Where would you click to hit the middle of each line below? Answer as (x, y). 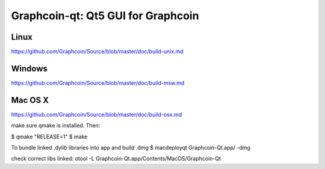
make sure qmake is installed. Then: (56, 126)
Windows (29, 68)
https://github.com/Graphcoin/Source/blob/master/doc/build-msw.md (98, 83)
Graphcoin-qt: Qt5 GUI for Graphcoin (105, 16)
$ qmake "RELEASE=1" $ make (49, 137)
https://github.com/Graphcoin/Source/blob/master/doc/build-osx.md (97, 114)
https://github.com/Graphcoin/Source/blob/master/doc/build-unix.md (97, 52)
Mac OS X (30, 100)
